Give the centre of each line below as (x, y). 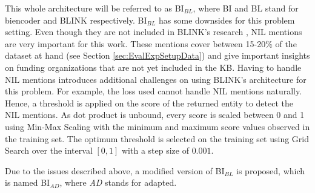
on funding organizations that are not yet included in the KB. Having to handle (153, 67)
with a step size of (155, 150)
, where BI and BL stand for (246, 8)
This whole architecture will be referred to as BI (94, 8)
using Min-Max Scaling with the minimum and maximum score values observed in (157, 126)
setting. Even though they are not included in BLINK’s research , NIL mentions (154, 32)
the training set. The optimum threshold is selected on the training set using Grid (157, 138)
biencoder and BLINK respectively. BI (76, 20)
